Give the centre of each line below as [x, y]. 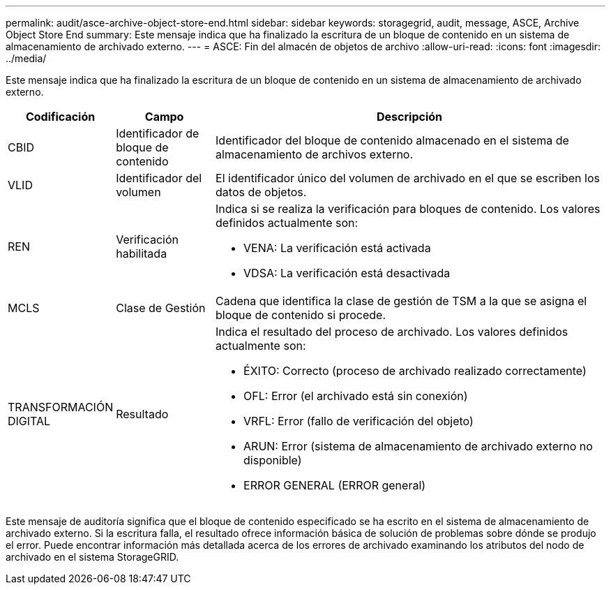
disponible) [273, 460]
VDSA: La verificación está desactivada [347, 273]
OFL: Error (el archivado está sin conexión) [356, 396]
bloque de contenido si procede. [301, 315]
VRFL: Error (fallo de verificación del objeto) [359, 421]
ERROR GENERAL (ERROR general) [335, 485]
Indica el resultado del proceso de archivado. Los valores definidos [392, 332]
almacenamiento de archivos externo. [315, 154]
